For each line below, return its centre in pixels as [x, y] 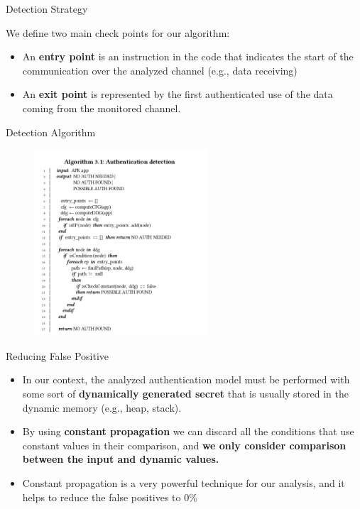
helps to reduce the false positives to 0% [110, 497]
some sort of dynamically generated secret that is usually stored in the [185, 394]
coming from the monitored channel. [102, 108]
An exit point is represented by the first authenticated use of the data [178, 94]
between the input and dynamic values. [121, 459]
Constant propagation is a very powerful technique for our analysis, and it [184, 483]
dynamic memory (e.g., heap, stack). [102, 407]
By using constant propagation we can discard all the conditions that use [188, 431]
